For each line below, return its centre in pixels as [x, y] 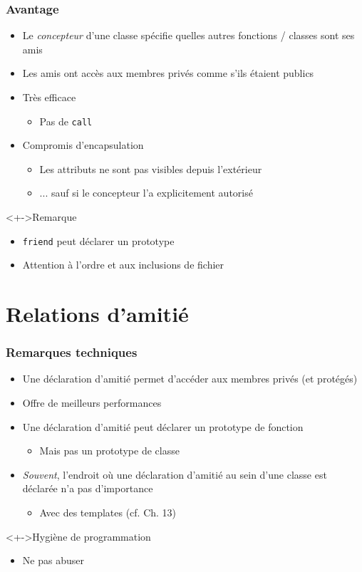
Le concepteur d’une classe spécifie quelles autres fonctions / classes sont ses [188, 35]
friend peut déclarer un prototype [98, 240]
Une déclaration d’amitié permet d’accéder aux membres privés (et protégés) [190, 379]
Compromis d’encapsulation [83, 145]
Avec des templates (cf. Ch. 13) [108, 513]
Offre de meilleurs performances [92, 403]
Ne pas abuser [53, 560]
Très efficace [49, 97]
